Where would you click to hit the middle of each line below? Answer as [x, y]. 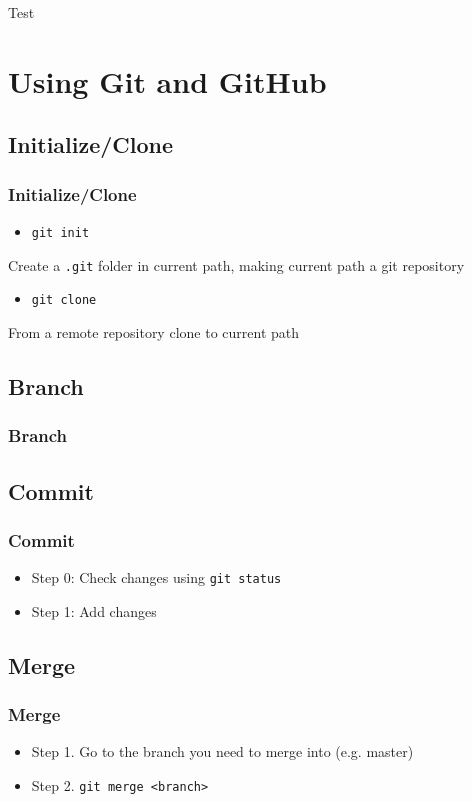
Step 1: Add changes [94, 610]
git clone [64, 300]
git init [60, 232]
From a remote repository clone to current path [154, 331]
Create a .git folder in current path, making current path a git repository [236, 264]
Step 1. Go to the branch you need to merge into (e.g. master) [222, 751]
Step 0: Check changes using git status [156, 577]
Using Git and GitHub [167, 80]
